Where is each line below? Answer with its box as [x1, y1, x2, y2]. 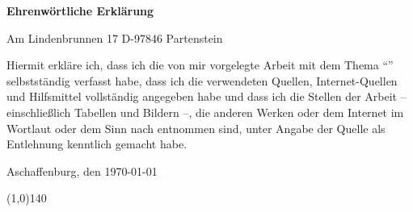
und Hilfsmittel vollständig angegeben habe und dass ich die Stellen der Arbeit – [6, 88, 407, 105]
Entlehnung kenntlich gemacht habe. [6, 135, 188, 152]
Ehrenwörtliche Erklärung [6, 2, 154, 19]
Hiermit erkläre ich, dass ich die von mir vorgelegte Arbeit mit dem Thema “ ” [6, 56, 394, 73]
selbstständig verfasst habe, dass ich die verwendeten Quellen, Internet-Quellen [6, 72, 398, 89]
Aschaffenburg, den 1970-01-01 [6, 162, 158, 179]
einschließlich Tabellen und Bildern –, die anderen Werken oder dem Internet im [6, 103, 404, 120]
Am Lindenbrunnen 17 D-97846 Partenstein [6, 29, 223, 46]
